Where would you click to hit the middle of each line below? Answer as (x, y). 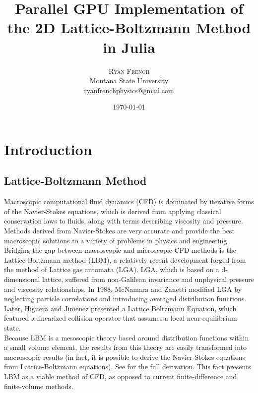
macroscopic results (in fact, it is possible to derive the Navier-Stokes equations (125, 357)
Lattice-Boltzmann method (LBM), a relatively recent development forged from (125, 259)
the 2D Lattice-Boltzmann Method (129, 28)
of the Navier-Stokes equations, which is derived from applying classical (113, 211)
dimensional (22, 279)
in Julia (129, 47)
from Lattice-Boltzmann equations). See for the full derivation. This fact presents (128, 366)
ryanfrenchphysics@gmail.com (129, 90)
